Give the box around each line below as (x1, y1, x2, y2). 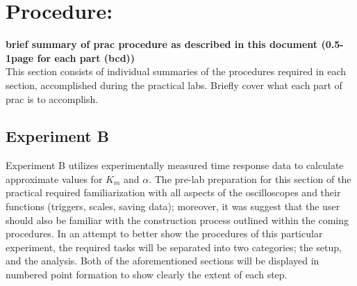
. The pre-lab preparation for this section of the (149, 171, 351, 186)
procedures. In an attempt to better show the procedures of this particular (6, 226, 323, 241)
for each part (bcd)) (37, 50, 135, 65)
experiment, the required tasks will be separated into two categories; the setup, (6, 239, 342, 254)
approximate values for (6, 171, 103, 186)
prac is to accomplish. (6, 91, 99, 106)
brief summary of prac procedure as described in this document (6, 37, 318, 51)
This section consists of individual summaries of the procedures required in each (6, 64, 347, 79)
